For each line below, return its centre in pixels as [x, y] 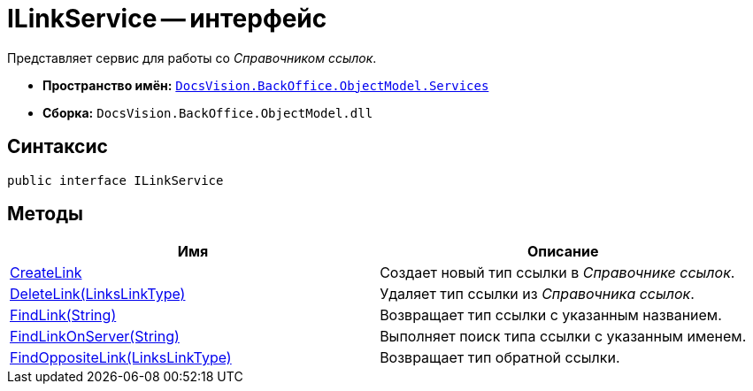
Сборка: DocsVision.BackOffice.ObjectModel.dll [208, 112]
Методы [45, 214]
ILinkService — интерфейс [167, 19]
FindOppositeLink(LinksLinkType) [121, 358]
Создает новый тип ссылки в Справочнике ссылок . [557, 273]
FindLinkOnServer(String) [95, 337]
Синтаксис [58, 147]
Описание [563, 252]
